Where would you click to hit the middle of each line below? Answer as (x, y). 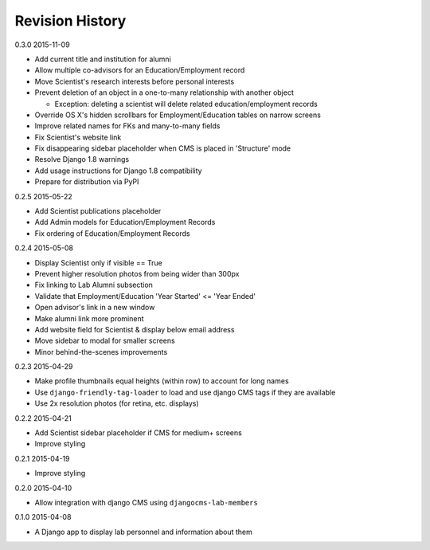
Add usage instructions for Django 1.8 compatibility (118, 171)
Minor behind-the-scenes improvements (101, 352)
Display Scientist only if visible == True (98, 262)
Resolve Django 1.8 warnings (82, 159)
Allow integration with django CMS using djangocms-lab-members (146, 503)
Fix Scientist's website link (78, 137)
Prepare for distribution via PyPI (87, 182)
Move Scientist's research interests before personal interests (135, 81)
